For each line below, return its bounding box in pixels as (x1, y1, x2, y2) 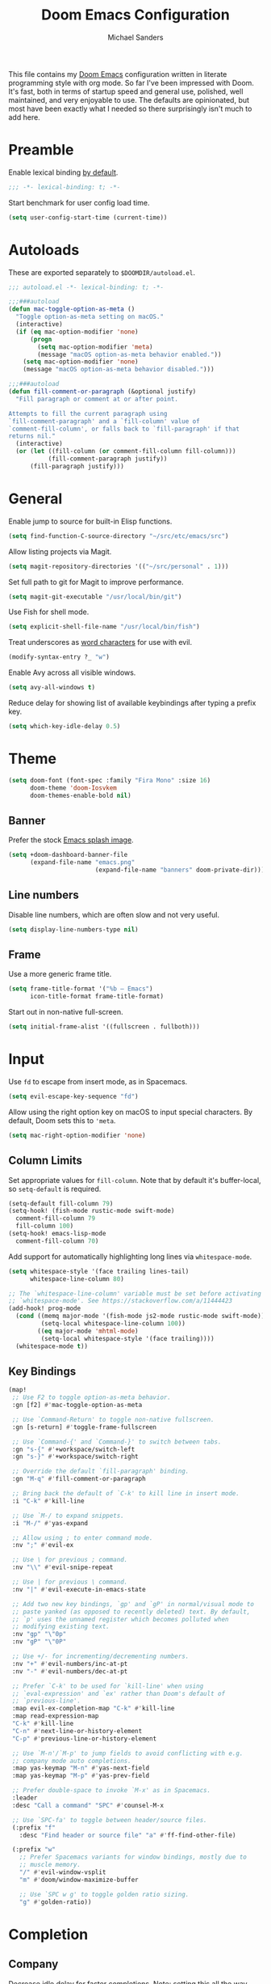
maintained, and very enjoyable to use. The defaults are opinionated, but (8, 95, 250, 104)
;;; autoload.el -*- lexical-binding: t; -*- (8, 283, 164, 291)
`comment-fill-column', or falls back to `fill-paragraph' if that (8, 425, 240, 433)
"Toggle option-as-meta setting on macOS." (15, 313, 164, 321)
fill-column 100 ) (15, 1222, 74, 1231)
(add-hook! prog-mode (8, 1304, 81, 1312)
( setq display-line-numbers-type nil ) (8, 925, 139, 934)
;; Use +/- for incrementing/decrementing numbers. (11, 1652, 190, 1660)
